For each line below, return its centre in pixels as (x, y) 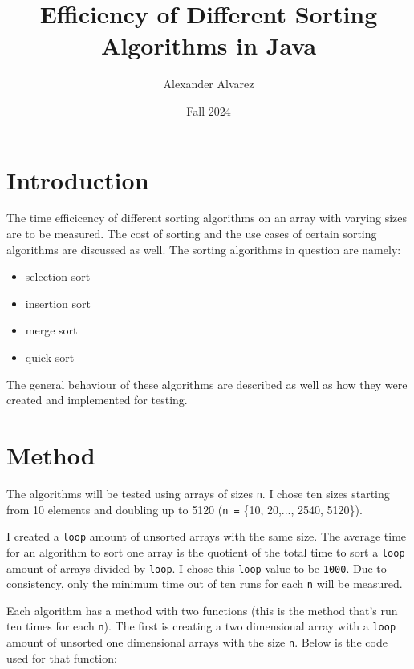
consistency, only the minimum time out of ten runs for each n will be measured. (205, 584)
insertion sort (58, 303)
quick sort (50, 357)
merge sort (51, 330)
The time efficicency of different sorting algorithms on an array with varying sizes (207, 218)
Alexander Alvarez (209, 84)
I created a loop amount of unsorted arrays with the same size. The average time (207, 536)
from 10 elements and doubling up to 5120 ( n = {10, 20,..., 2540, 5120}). (185, 509)
